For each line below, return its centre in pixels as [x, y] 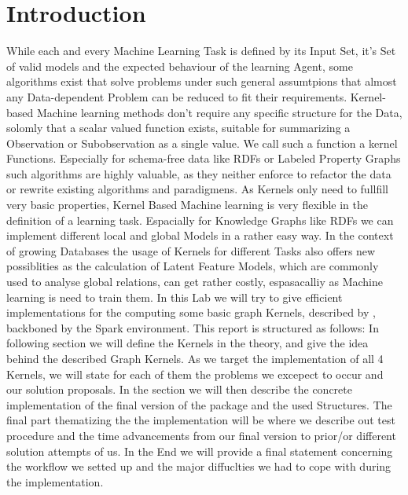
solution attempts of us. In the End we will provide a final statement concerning [200, 451]
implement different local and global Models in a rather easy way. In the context [200, 235]
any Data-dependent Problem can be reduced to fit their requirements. [177, 96]
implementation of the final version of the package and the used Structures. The [199, 404]
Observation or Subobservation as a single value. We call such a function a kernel [202, 143]
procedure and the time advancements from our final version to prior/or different [201, 435]
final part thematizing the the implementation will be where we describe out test [201, 420]
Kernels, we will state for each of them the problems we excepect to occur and [195, 374]
